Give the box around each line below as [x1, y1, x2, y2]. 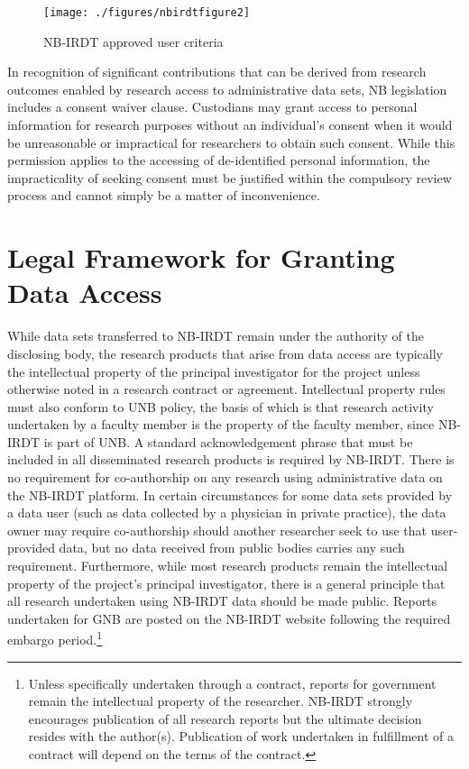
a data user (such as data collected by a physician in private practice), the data [7, 503, 446, 522]
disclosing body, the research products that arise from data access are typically [7, 343, 443, 362]
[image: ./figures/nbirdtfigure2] [43, 6, 251, 19]
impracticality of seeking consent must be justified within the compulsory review [7, 168, 452, 187]
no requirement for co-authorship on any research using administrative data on [7, 468, 443, 487]
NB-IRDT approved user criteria [43, 32, 224, 50]
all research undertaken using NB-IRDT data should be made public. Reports [7, 591, 437, 610]
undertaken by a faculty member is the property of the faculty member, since [7, 415, 435, 434]
